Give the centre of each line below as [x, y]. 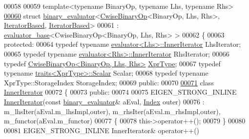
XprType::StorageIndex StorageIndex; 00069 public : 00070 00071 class [109, 82]
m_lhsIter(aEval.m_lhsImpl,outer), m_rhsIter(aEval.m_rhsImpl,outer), [112, 111]
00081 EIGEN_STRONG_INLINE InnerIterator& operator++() [102, 130]
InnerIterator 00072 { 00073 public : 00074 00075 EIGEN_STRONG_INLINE [120, 92]
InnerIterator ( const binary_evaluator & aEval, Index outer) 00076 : [104, 101]
